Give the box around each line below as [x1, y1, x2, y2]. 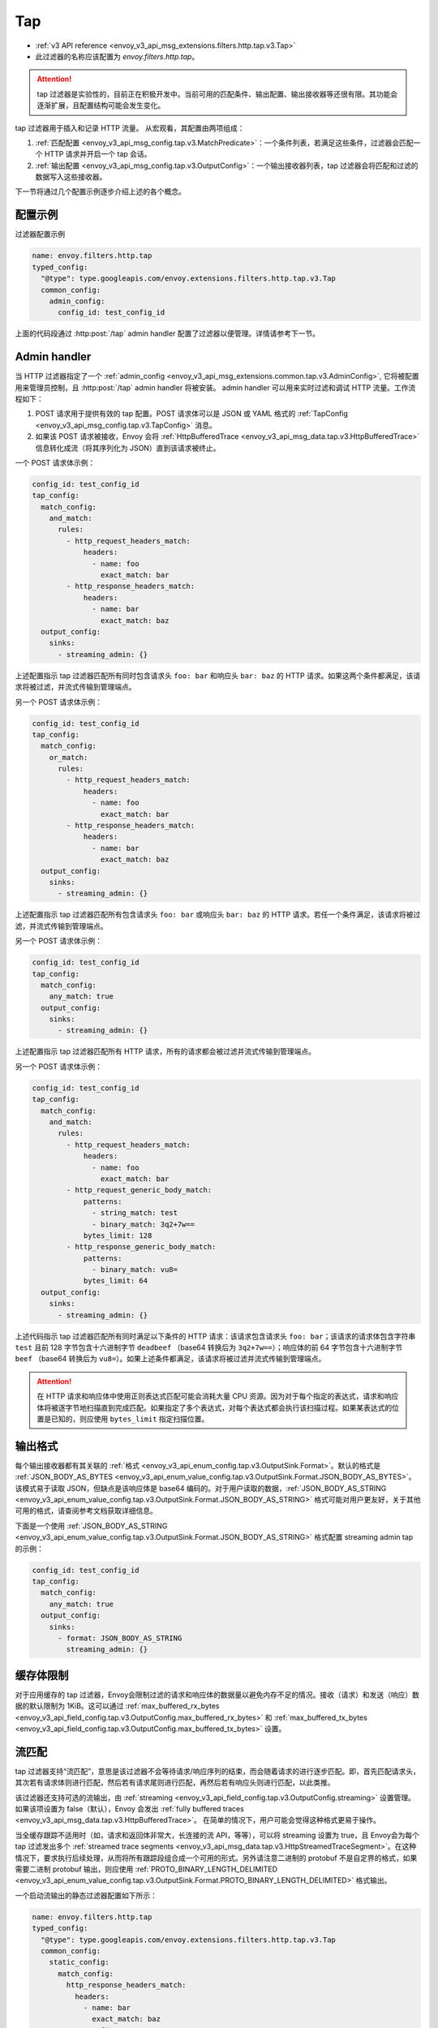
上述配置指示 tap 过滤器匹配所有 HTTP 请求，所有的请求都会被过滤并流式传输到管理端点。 [15, 1046, 316, 1056]
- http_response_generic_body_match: [66, 1242, 217, 1252]
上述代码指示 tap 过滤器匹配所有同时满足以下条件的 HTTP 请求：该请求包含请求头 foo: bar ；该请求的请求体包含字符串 [15, 1331, 416, 1341]
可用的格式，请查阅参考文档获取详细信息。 [15, 1506, 157, 1516]
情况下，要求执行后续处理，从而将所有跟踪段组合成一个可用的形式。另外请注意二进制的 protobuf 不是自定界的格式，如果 [15, 1853, 418, 1863]
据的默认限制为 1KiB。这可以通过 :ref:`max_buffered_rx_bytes [15, 1701, 220, 1711]
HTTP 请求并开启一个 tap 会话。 [44, 149, 152, 159]
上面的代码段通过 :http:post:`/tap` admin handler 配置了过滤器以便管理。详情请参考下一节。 [15, 329, 320, 338]
